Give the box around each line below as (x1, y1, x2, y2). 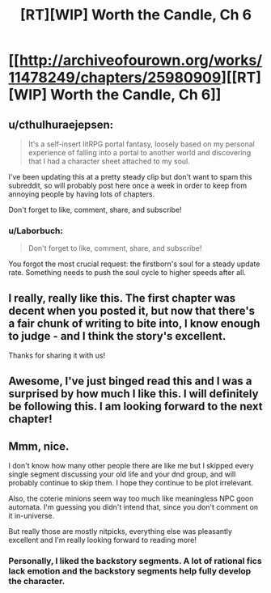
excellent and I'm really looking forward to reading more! (8, 536, 197, 545)
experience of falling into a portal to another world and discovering (28, 148, 252, 157)
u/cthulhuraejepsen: (8, 117, 114, 131)
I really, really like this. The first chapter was (8, 291, 236, 305)
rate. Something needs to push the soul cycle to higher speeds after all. (8, 268, 247, 277)
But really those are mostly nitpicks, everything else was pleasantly (8, 527, 233, 536)
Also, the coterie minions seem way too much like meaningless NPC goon (8, 493, 254, 503)
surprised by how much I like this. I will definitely (8, 387, 259, 400)
